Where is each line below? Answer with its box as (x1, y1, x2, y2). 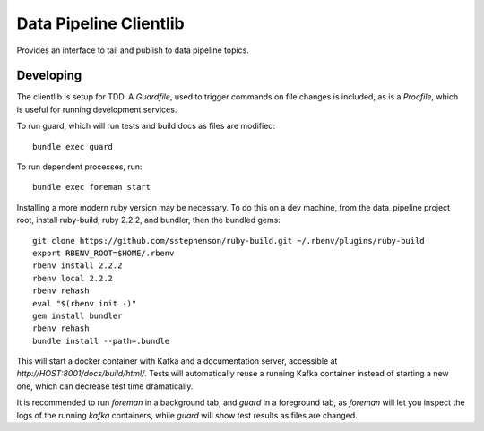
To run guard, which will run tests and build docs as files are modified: (16, 121, 276, 132)
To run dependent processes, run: (16, 161, 143, 172)
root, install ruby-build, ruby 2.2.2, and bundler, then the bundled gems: (16, 215, 281, 226)
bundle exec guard (32, 142, 114, 151)
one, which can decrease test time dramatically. (16, 381, 194, 392)
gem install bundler (32, 310, 123, 321)
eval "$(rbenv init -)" (32, 298, 137, 308)
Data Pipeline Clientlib (16, 13, 185, 33)
